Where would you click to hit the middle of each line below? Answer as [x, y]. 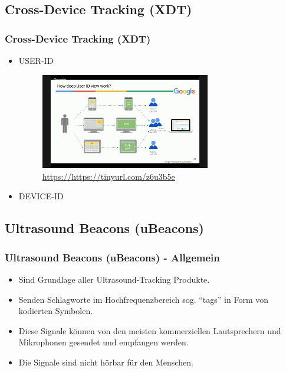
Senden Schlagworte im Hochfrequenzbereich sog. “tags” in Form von [144, 299]
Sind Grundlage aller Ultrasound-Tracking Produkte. [114, 279]
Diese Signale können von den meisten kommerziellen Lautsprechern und [150, 330]
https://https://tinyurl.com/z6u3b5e [109, 176]
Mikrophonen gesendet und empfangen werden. [103, 342]
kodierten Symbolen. [56, 311]
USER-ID [36, 60]
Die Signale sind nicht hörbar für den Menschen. [106, 362]
